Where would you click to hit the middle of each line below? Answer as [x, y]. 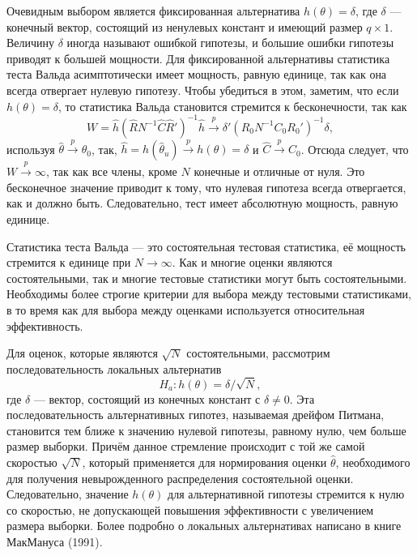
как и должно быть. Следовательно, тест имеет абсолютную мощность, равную [202, 203]
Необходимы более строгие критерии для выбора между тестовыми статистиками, [209, 294]
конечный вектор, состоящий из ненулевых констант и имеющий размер [185, 26]
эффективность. [45, 325]
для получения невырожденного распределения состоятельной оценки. [180, 478]
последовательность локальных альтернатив [114, 368]
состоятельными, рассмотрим [258, 353]
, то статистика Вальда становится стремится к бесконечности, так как [233, 106]
